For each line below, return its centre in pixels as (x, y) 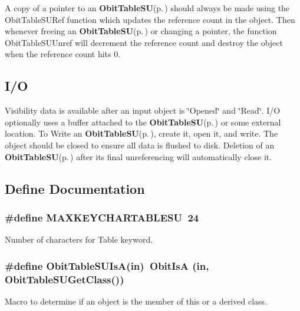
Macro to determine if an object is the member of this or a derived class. (136, 301)
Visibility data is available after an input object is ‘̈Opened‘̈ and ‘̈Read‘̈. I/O (143, 110)
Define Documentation (75, 188)
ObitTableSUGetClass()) (65, 279)
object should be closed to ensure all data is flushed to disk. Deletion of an (140, 145)
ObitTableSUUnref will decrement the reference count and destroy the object (144, 42)
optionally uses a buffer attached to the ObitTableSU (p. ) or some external (143, 122)
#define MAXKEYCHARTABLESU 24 (102, 217)
